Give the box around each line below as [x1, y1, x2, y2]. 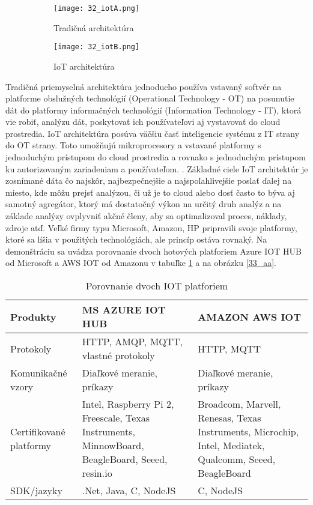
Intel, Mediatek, [198, 438, 265, 452]
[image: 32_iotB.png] [53, 43, 140, 52]
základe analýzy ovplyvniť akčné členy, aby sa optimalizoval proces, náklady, [5, 210, 287, 222]
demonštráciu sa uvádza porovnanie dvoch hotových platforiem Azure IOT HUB [5, 244, 302, 257]
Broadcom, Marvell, [198, 397, 281, 411]
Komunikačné [10, 366, 67, 380]
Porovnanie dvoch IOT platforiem [85, 279, 228, 292]
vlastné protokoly [82, 348, 155, 362]
